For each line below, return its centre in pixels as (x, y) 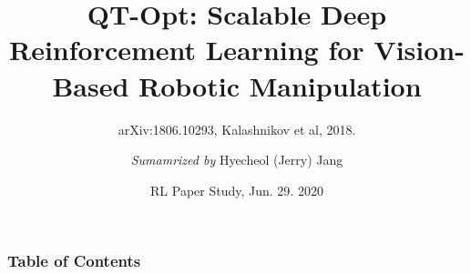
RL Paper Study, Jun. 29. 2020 (237, 190)
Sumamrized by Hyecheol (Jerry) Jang (237, 160)
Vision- (419, 50)
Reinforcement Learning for (187, 50)
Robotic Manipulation (280, 85)
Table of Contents (74, 261)
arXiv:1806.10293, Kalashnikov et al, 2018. (237, 129)
